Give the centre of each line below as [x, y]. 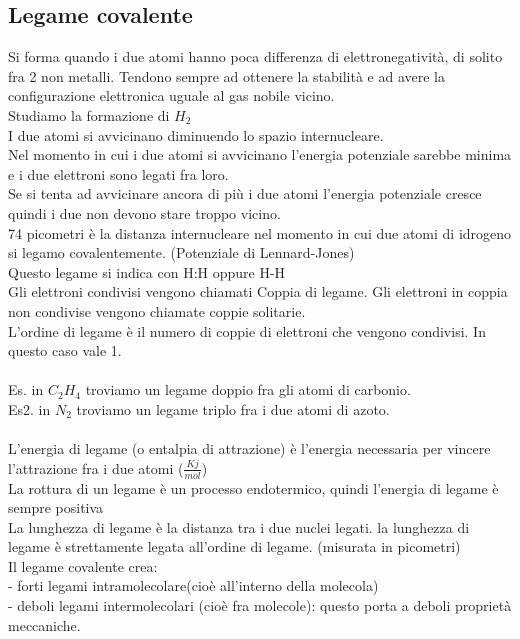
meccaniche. [44, 624]
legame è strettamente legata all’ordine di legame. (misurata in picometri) [234, 546]
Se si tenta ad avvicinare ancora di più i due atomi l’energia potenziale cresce [245, 193]
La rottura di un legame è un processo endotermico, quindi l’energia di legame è [253, 487]
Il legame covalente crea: [83, 565]
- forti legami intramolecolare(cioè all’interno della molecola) [193, 585]
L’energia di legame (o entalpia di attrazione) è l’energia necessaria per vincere [249, 448]
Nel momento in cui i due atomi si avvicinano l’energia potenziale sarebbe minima [260, 154]
